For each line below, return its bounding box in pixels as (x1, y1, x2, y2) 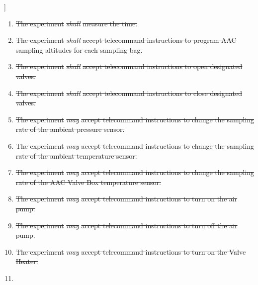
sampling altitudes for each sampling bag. (15, 44, 143, 55)
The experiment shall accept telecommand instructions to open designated (15, 61, 243, 72)
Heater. (15, 256, 38, 267)
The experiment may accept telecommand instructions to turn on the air (15, 193, 238, 204)
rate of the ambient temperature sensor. (15, 150, 137, 161)
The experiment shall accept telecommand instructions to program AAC (15, 35, 237, 45)
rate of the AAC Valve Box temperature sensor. (15, 177, 161, 187)
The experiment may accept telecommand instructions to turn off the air (15, 220, 238, 230)
